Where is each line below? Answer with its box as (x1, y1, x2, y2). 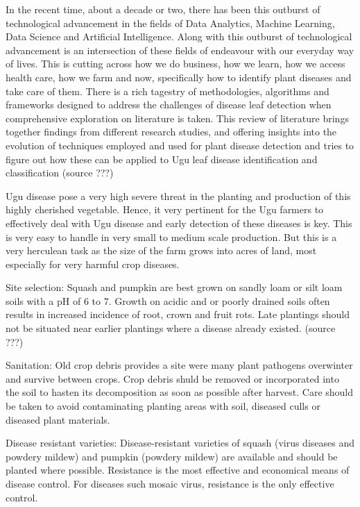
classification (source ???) (6, 165, 114, 180)
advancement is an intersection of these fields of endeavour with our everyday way (6, 42, 354, 57)
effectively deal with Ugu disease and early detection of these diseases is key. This (6, 215, 352, 230)
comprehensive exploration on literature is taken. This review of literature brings (6, 110, 349, 125)
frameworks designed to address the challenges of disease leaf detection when (6, 97, 332, 112)
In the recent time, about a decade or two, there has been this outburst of (6, 2, 320, 16)
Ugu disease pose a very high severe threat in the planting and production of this (6, 188, 351, 203)
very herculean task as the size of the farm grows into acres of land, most (6, 243, 317, 258)
